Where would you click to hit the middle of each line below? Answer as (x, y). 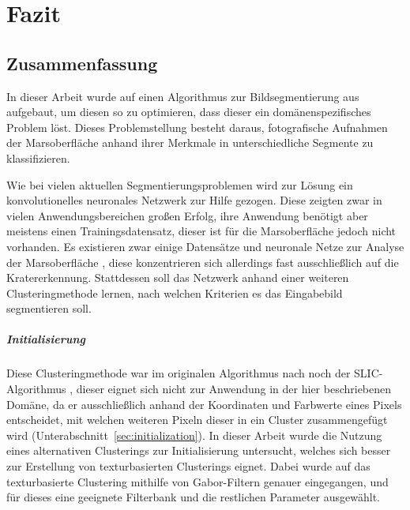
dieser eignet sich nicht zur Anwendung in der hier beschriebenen (234, 389)
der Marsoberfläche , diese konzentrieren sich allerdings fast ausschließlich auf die (203, 262)
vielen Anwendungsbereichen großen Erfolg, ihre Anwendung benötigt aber (187, 215)
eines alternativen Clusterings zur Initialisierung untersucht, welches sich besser (199, 450)
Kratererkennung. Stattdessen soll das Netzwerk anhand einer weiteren (178, 277)
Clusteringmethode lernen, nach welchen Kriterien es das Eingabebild (175, 292)
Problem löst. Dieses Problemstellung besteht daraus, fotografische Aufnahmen (197, 127)
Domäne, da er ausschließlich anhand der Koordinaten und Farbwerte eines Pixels (204, 404)
